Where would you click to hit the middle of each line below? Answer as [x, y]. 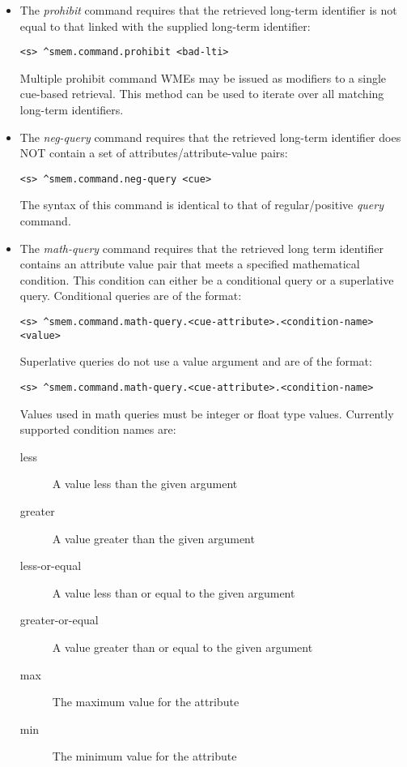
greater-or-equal [59, 620]
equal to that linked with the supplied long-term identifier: [165, 26]
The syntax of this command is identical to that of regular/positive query [202, 205]
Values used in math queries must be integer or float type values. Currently [207, 413]
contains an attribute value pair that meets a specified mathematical [190, 264]
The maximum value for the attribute [146, 702]
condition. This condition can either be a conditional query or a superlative [207, 279]
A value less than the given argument [145, 484]
